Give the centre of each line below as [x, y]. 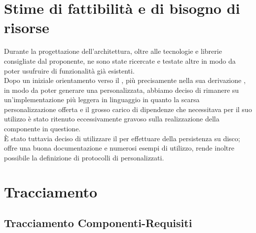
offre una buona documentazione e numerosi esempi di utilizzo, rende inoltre [119, 148]
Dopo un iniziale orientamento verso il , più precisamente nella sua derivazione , [125, 80]
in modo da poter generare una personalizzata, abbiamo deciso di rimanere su [122, 90]
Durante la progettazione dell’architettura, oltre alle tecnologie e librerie [113, 51]
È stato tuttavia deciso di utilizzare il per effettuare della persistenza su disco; [122, 138]
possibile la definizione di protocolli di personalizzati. [84, 157]
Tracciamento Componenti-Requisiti [98, 223]
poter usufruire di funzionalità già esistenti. [69, 70]
